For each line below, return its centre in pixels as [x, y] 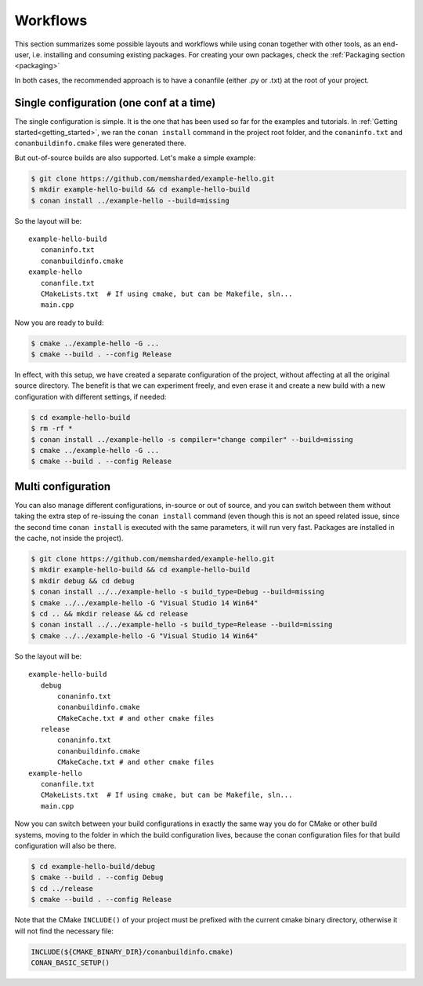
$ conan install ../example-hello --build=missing [130, 201]
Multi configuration [63, 486]
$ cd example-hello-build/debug [93, 866]
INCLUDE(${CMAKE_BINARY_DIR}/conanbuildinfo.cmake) [132, 951]
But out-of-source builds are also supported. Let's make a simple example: [135, 158]
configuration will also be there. [65, 845]
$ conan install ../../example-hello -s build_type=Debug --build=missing [178, 592]
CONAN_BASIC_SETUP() [70, 962]
